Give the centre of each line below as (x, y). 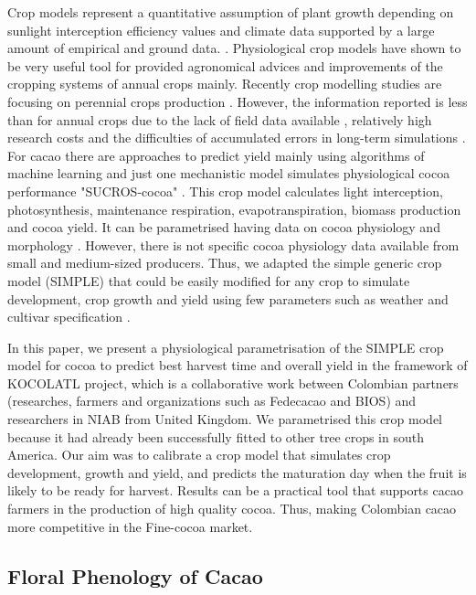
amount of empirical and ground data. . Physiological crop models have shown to (234, 48)
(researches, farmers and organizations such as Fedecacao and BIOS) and (212, 401)
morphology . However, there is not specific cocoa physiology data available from (233, 244)
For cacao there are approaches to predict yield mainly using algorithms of (216, 155)
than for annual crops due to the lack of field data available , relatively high (220, 119)
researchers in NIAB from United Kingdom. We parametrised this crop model (225, 419)
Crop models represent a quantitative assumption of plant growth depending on (231, 12)
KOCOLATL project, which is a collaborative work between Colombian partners (233, 382)
